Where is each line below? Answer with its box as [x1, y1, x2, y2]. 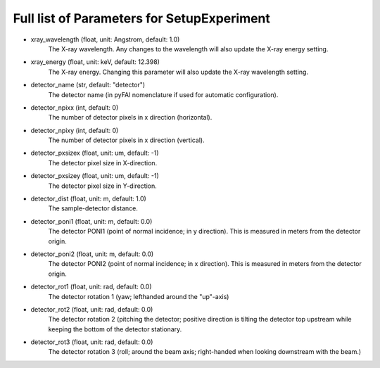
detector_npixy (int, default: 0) [30, 126, 119, 134]
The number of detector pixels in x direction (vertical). [48, 136, 205, 144]
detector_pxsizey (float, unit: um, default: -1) [30, 172, 160, 180]
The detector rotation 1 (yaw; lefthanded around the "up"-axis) [48, 292, 229, 300]
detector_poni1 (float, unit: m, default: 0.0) [30, 217, 153, 225]
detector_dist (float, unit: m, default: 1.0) [30, 194, 147, 203]
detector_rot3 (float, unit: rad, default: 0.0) [30, 338, 153, 346]
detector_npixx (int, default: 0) [30, 103, 119, 112]
